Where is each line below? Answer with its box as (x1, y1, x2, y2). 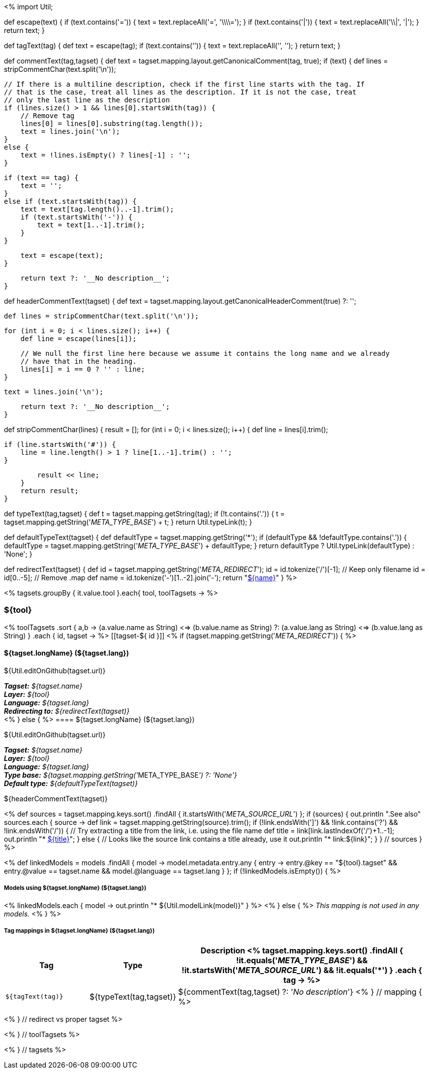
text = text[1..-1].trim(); (37, 221, 145, 229)
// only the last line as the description (4, 96, 170, 104)
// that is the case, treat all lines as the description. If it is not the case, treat (4, 88, 357, 96)
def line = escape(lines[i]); (20, 335, 137, 343)
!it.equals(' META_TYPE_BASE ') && (236, 955, 368, 965)
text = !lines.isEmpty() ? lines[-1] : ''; (20, 151, 191, 159)
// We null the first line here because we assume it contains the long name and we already (20, 349, 390, 357)
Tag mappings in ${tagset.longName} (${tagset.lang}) (4, 927, 155, 935)
